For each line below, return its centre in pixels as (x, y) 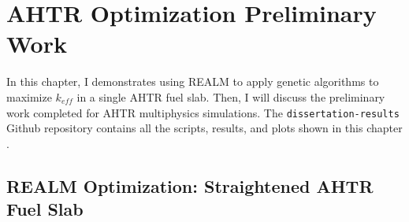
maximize (29, 96)
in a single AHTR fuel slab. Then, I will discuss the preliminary (231, 96)
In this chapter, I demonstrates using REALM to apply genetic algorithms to (193, 81)
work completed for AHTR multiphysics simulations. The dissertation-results (203, 112)
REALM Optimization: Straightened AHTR (190, 185)
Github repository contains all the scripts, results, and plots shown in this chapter (204, 128)
